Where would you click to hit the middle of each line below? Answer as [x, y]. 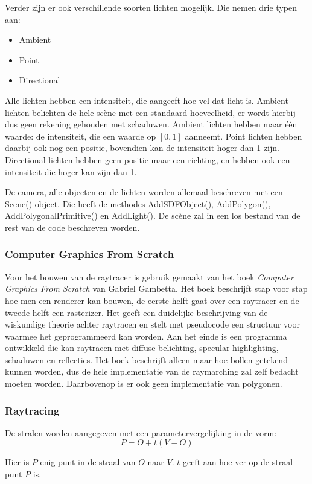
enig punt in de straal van [88, 462]
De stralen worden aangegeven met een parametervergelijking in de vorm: [141, 432]
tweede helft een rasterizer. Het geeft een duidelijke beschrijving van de [136, 312]
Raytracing [32, 410]
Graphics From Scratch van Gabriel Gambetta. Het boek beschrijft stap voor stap [156, 289]
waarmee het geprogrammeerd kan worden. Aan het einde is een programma [146, 336]
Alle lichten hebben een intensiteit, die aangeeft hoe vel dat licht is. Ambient [147, 100]
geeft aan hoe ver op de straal [238, 462]
